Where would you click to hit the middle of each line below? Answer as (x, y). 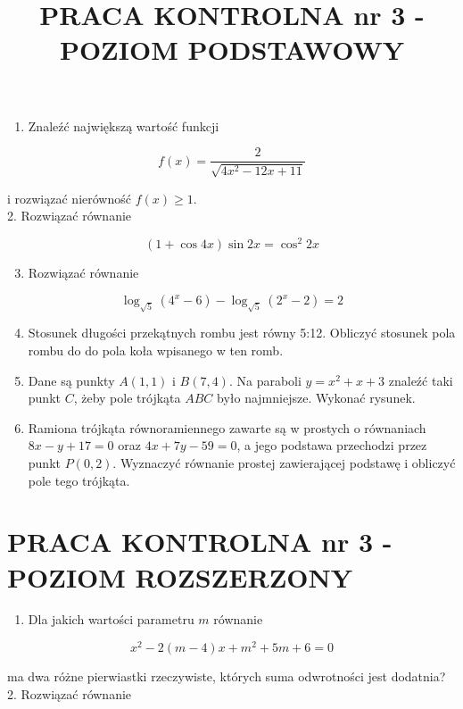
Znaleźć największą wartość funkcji (124, 125)
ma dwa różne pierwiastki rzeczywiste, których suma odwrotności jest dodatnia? (227, 676)
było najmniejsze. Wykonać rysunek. (316, 398)
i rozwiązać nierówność (69, 198)
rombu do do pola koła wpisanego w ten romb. (156, 350)
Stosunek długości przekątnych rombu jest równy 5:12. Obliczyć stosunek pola (242, 333)
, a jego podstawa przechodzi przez (332, 445)
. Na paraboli (265, 380)
